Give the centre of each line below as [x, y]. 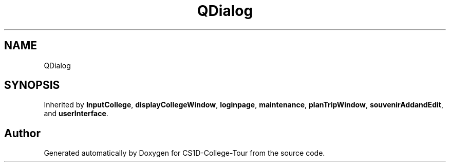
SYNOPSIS [32, 85]
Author [22, 133]
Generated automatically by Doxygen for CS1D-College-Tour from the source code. [184, 153]
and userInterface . [76, 114]
